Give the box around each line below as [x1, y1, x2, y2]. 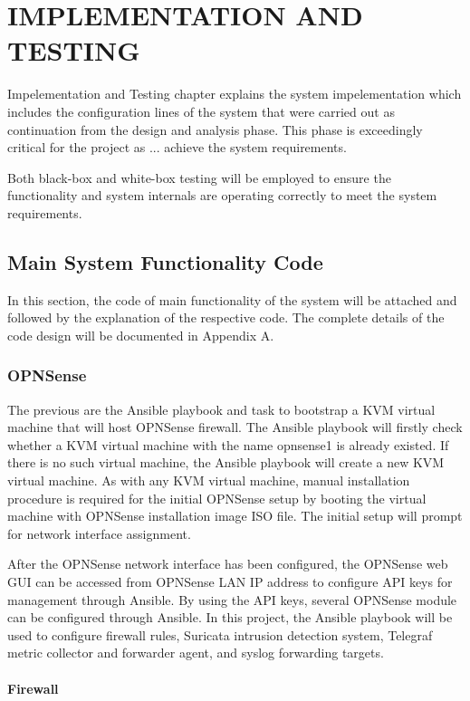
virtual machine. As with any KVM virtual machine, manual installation [7, 471, 410, 490]
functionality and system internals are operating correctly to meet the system [7, 186, 437, 205]
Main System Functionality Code [7, 247, 323, 275]
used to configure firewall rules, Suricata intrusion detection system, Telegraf [7, 625, 433, 644]
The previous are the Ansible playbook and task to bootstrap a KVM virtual [7, 399, 436, 418]
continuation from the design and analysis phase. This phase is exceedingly [7, 120, 423, 139]
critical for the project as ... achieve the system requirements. [7, 138, 347, 157]
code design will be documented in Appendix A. [7, 325, 274, 344]
